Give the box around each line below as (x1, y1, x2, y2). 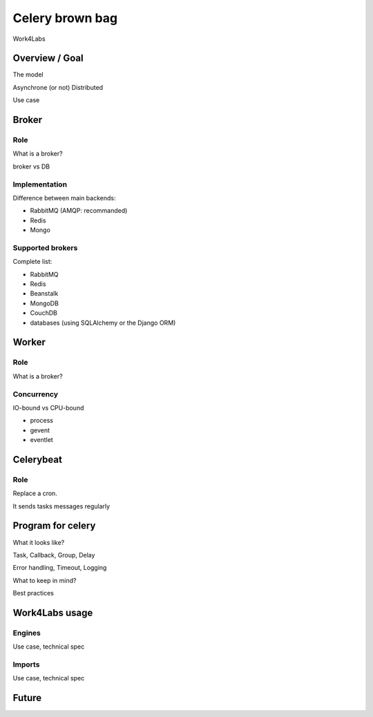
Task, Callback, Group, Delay (12, 551, 95, 559)
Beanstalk (30, 289, 59, 298)
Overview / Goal (12, 52, 84, 64)
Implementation (12, 180, 68, 189)
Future (12, 692, 42, 704)
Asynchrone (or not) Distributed (12, 83, 104, 91)
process (30, 417, 53, 425)
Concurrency (12, 389, 59, 399)
